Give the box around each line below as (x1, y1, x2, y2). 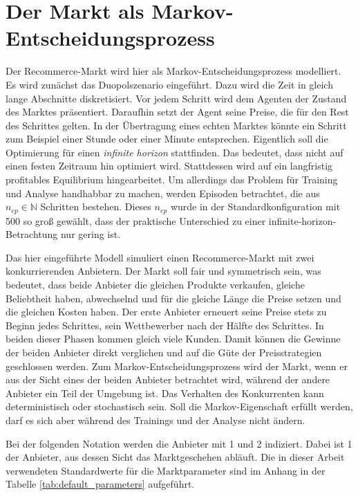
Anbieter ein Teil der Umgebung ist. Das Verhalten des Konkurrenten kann (6, 385, 324, 400)
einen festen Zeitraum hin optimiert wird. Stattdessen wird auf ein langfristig (6, 158, 333, 173)
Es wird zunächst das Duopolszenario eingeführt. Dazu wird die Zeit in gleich (6, 77, 333, 91)
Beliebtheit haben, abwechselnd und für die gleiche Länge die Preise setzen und (6, 291, 341, 305)
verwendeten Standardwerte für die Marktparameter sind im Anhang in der (6, 463, 326, 477)
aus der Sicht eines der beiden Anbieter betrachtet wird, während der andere (6, 372, 330, 387)
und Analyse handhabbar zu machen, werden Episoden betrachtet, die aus (6, 185, 320, 200)
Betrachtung (6, 227, 58, 241)
